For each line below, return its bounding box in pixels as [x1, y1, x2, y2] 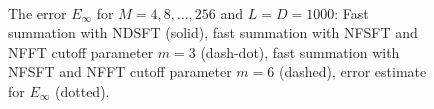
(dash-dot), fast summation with [200, 41, 400, 62]
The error [8, 2, 67, 23]
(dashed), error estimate [278, 61, 427, 82]
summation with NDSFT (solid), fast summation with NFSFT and [8, 22, 418, 43]
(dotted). [55, 80, 110, 101]
